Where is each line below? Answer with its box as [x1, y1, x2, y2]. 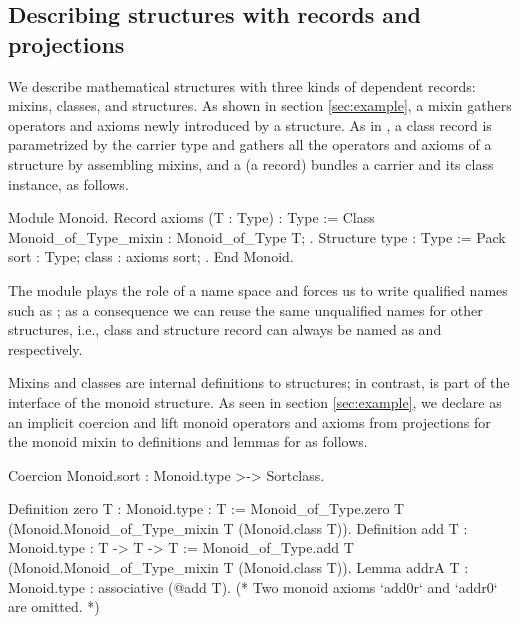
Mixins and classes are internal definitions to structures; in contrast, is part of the [8, 372, 510, 393]
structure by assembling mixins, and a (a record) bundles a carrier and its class [8, 153, 494, 174]
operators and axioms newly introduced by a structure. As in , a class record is [8, 114, 492, 135]
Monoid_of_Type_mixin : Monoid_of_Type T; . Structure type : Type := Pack [8, 226, 506, 247]
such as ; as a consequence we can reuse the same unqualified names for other [8, 299, 483, 320]
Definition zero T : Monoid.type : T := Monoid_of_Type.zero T [8, 498, 405, 519]
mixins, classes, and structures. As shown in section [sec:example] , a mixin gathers [8, 95, 512, 116]
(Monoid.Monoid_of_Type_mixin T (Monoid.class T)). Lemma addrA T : [8, 557, 469, 578]
